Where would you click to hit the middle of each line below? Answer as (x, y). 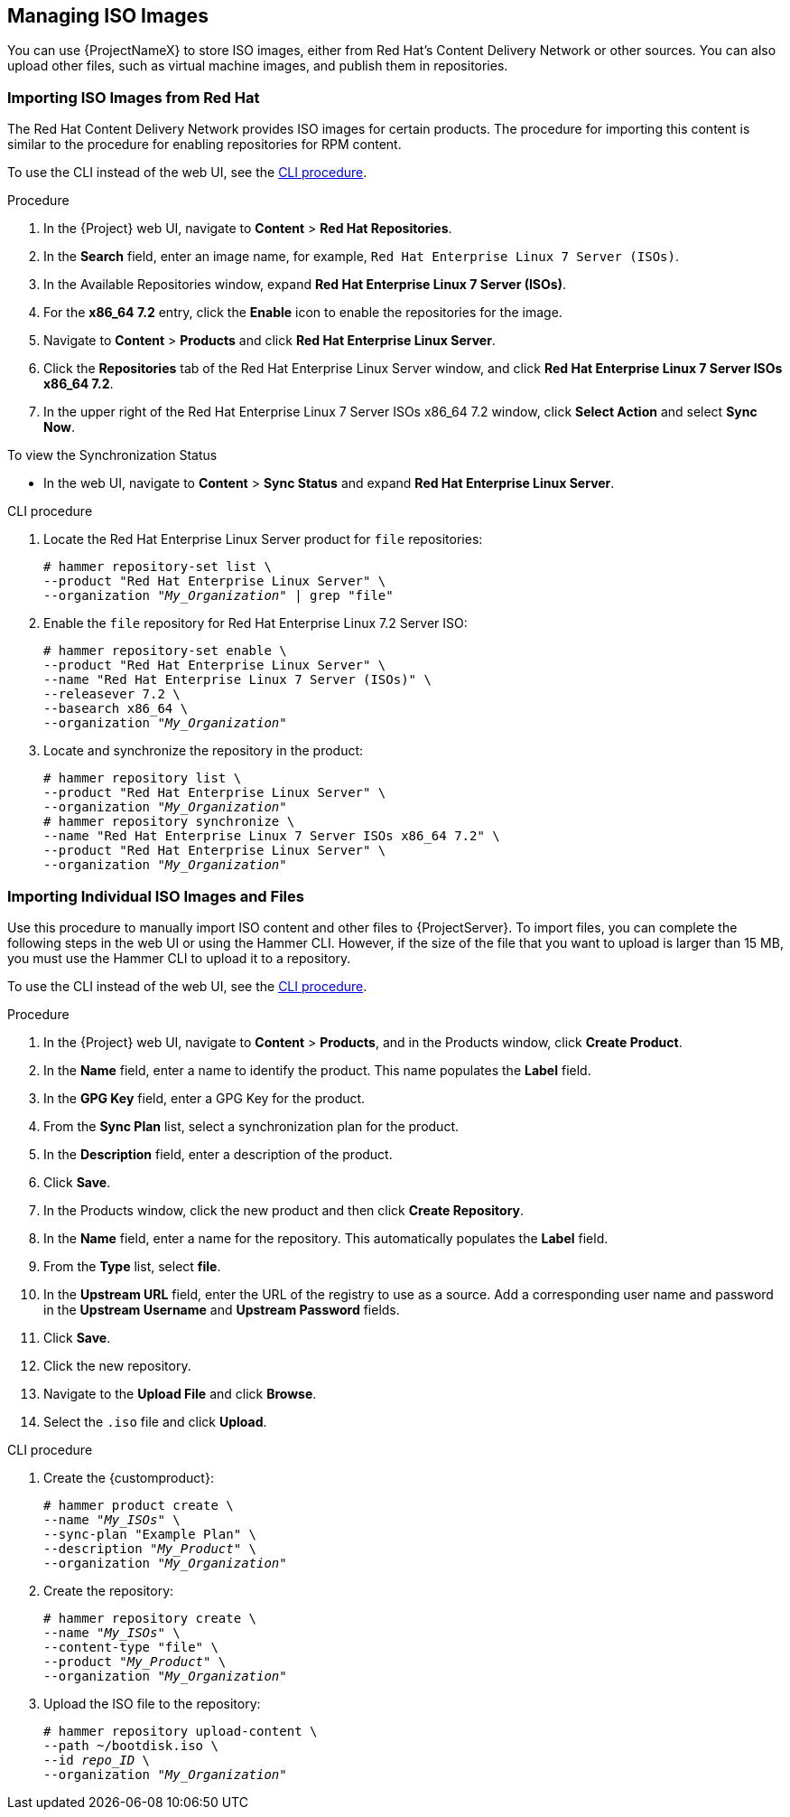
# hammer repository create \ (150, 1618)
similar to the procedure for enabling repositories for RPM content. (204, 145)
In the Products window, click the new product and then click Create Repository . (284, 1210)
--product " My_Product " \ (135, 1661)
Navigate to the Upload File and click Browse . (180, 1393)
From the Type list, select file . (132, 1266)
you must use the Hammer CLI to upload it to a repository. (179, 958)
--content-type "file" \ (131, 1647)
